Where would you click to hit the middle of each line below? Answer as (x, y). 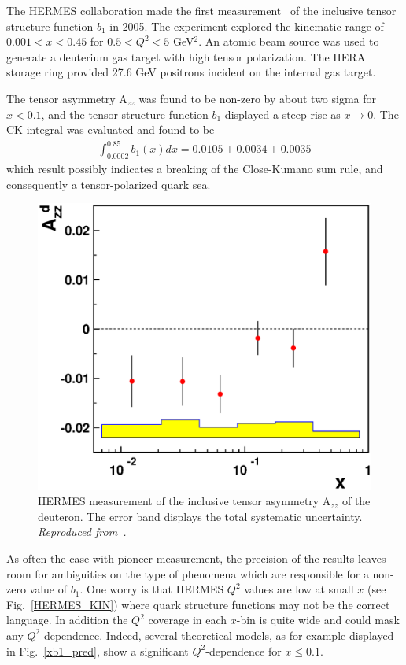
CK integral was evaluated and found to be (111, 129)
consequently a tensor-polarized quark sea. (109, 184)
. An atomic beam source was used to (289, 41)
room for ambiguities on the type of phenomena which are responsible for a (188, 573)
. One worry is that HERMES (152, 589)
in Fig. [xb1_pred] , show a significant (98, 650)
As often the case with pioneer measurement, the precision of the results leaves (196, 558)
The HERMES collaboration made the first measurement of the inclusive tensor (201, 10)
